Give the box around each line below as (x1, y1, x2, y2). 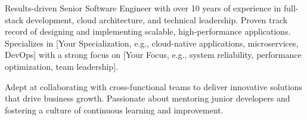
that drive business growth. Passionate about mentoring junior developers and (5, 92, 290, 104)
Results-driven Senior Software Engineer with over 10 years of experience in (5, 2, 281, 14)
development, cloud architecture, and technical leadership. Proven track (26, 13, 288, 26)
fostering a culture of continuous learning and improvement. (5, 103, 224, 116)
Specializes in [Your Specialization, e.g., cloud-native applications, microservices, (5, 36, 299, 49)
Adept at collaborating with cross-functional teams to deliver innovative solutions (5, 80, 303, 93)
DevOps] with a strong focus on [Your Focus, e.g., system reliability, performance (5, 48, 302, 61)
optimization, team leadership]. (5, 60, 118, 72)
